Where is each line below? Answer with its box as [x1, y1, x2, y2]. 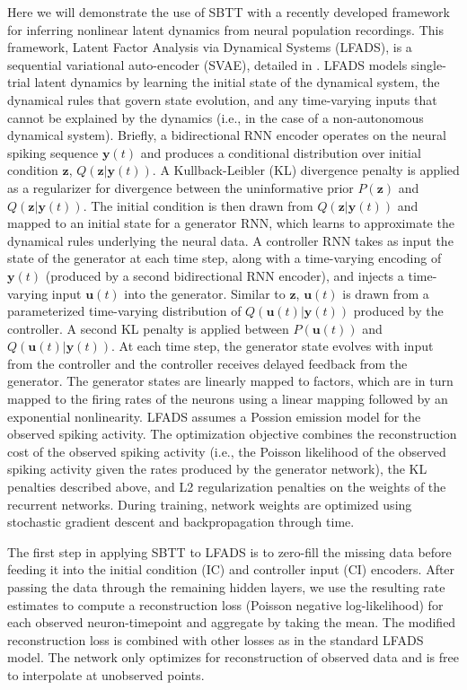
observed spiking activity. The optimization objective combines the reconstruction [7, 424, 457, 443]
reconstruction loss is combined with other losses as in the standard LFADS [7, 630, 424, 649]
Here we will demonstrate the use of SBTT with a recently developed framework [7, 3, 450, 21]
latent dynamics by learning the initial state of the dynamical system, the [34, 73, 440, 92]
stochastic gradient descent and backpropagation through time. [7, 512, 355, 531]
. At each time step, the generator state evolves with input [110, 336, 434, 355]
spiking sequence [7, 143, 99, 162]
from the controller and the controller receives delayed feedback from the [7, 354, 408, 372]
